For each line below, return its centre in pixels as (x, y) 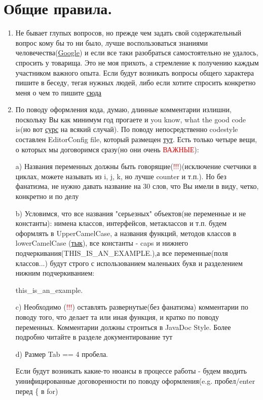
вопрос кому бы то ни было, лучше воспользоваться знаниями (111, 42)
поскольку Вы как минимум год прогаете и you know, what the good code (131, 119)
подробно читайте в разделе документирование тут (94, 337)
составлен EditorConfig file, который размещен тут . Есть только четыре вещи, (136, 139)
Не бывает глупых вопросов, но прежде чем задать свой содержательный (128, 33)
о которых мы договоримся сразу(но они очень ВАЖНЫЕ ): (107, 149)
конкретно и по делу (47, 196)
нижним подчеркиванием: (55, 273)
